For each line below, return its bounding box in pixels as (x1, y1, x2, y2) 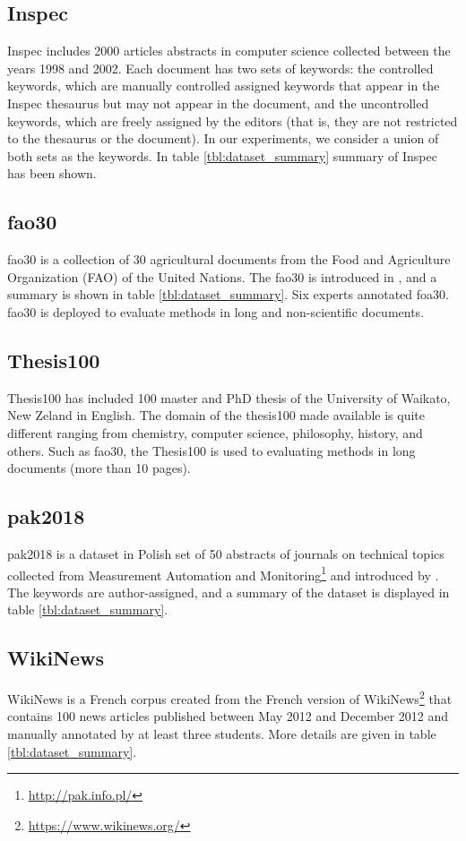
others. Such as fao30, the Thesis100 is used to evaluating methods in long (7, 441, 416, 459)
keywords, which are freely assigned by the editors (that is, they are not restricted (7, 111, 458, 130)
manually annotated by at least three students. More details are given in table (7, 724, 436, 742)
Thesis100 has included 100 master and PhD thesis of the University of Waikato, (7, 388, 451, 407)
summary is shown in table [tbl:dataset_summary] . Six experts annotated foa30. (7, 285, 449, 304)
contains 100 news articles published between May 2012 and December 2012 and (7, 707, 449, 725)
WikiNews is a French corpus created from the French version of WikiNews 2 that (7, 687, 453, 708)
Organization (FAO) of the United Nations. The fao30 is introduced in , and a (7, 267, 437, 286)
